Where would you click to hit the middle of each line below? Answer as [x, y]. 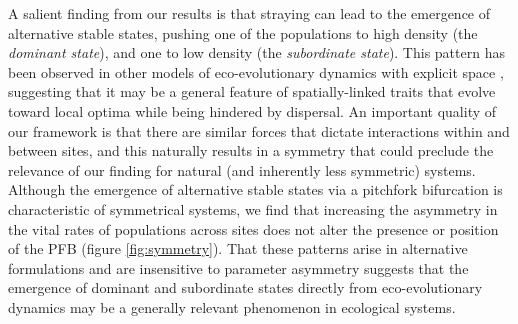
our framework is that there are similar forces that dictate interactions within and [259, 130]
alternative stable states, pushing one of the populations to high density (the [243, 32]
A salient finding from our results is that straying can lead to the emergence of [249, 13]
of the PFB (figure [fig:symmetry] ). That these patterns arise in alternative [238, 248]
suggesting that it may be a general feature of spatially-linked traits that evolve [252, 91]
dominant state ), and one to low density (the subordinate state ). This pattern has [256, 52]
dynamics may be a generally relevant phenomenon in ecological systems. [232, 306]
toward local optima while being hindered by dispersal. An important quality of [252, 110]
